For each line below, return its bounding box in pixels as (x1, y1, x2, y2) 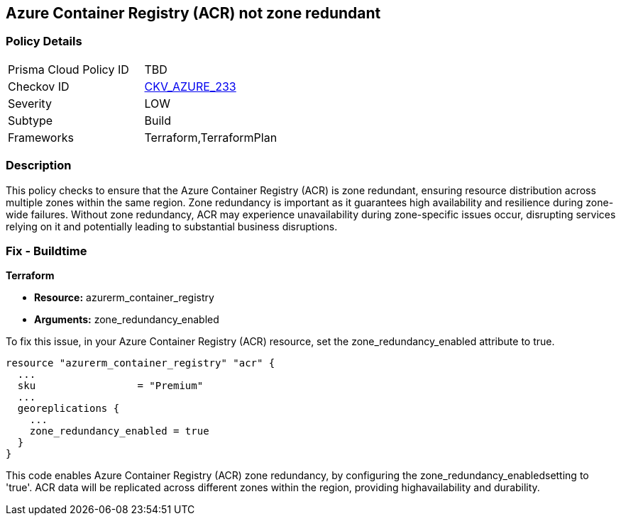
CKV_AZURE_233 (144, 79, 236, 94)
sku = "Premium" (17, 380, 204, 392)
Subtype (8, 113, 53, 128)
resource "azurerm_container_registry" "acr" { (6, 357, 275, 369)
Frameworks (8, 130, 74, 145)
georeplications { (17, 403, 120, 415)
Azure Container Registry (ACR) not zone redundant (6, 4, 381, 22)
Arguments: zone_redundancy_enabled (34, 313, 219, 326)
